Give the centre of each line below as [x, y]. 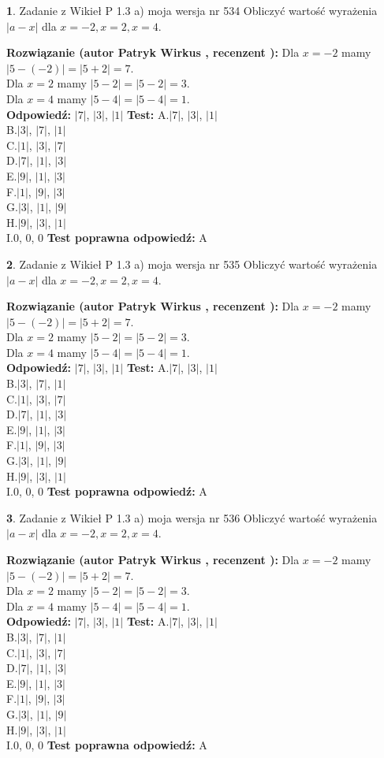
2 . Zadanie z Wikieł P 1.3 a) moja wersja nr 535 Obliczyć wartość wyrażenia [192, 264]
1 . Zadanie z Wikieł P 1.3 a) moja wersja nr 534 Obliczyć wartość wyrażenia [192, 10]
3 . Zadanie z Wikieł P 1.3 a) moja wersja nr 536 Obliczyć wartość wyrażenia [192, 517]
